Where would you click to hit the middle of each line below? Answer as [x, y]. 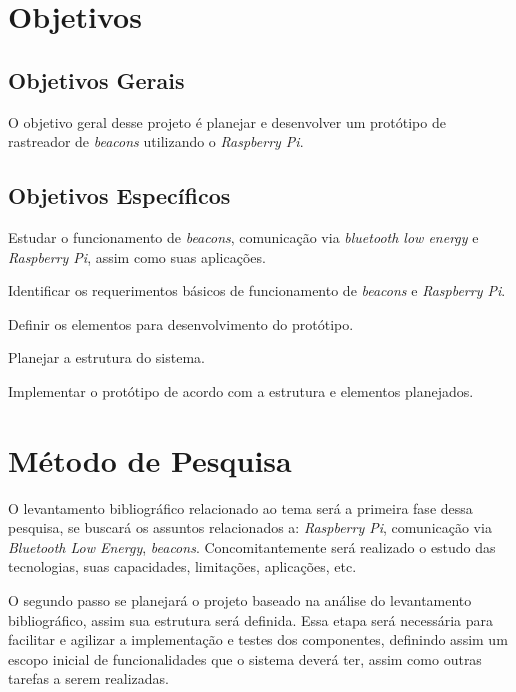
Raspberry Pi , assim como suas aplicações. [137, 256]
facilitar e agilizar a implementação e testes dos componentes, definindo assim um [258, 639]
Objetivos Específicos [119, 195]
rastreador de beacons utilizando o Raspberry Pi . [156, 141]
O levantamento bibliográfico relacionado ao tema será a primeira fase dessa [240, 507]
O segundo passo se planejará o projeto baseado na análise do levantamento [240, 600]
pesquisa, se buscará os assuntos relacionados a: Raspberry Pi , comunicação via [250, 527]
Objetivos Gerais [96, 79]
